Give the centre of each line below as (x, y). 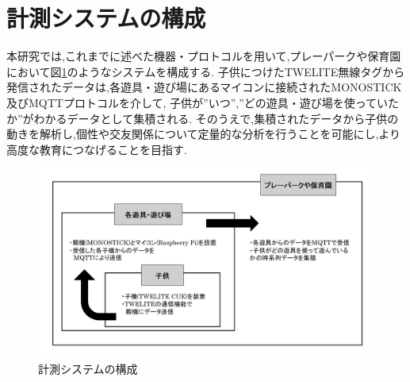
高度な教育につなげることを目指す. (97, 149)
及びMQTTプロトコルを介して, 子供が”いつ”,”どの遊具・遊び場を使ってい (197, 102)
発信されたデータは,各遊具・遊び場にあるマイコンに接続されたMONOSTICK (204, 87)
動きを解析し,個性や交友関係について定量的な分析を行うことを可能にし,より (204, 134)
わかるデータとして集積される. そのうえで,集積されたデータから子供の (216, 118)
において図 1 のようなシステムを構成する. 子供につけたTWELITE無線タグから (206, 71)
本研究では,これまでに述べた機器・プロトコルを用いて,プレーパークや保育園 (204, 56)
